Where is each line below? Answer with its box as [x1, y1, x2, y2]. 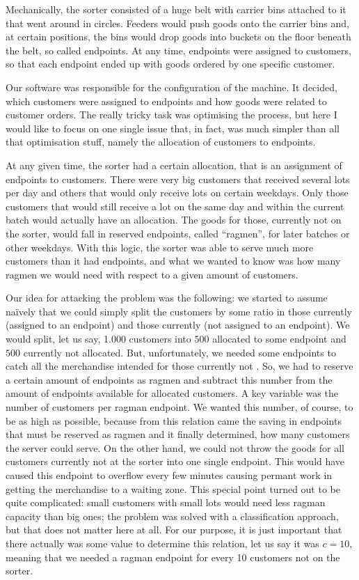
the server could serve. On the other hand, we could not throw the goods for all [6, 440, 344, 455]
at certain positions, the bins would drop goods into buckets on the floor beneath [6, 29, 351, 44]
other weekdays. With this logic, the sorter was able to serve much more [6, 240, 314, 254]
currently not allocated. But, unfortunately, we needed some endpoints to [23, 345, 336, 359]
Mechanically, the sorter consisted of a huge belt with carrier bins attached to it [6, 2, 346, 16]
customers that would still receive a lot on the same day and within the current [6, 198, 344, 213]
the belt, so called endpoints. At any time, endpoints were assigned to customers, [6, 42, 351, 57]
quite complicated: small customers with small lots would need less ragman [6, 495, 326, 510]
